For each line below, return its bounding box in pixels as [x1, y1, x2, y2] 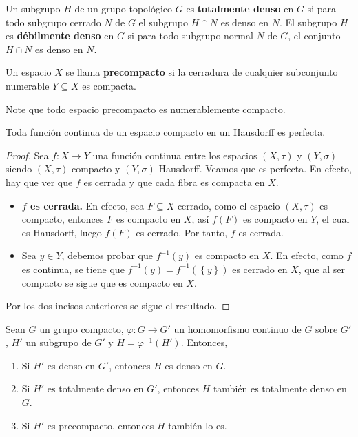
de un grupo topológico [74, 1, 173, 15]
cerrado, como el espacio [177, 198, 280, 212]
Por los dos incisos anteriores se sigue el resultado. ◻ [6, 298, 230, 313]
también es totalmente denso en [213, 381, 347, 396]
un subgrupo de [25, 335, 92, 349]
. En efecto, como [270, 248, 344, 263]
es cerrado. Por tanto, [136, 225, 228, 239]
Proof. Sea [6, 148, 49, 162]
